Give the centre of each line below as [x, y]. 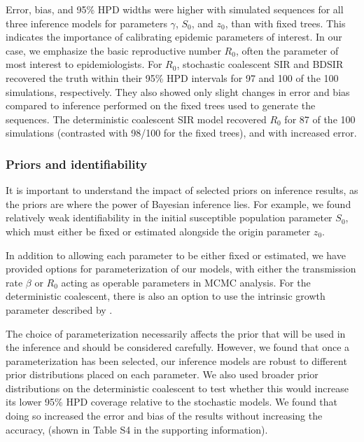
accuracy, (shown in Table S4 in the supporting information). [137, 429]
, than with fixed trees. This [285, 23]
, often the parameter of [287, 50]
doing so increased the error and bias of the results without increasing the [164, 416]
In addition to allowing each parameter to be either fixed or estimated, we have [176, 255]
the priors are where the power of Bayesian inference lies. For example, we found [178, 203]
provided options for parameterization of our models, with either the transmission [181, 269]
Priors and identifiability [77, 164]
